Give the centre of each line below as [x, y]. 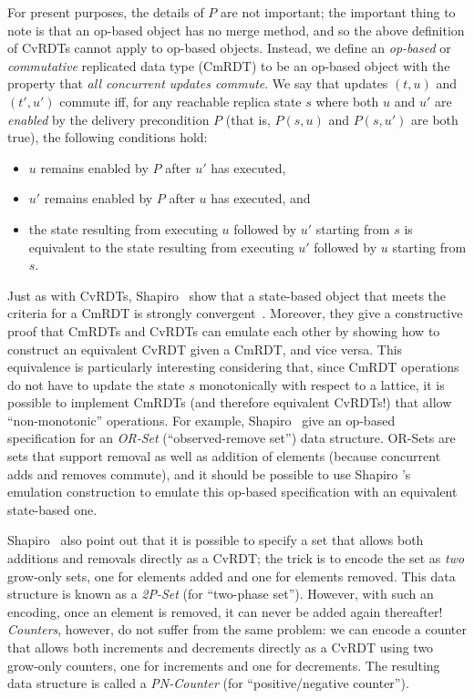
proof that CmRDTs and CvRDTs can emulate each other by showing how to [224, 330]
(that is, [248, 119]
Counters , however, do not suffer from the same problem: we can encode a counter [237, 629]
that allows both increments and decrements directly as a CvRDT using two [221, 647]
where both [347, 101]
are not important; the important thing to [338, 12]
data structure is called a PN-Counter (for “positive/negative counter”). [208, 683]
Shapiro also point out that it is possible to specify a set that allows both [216, 540]
